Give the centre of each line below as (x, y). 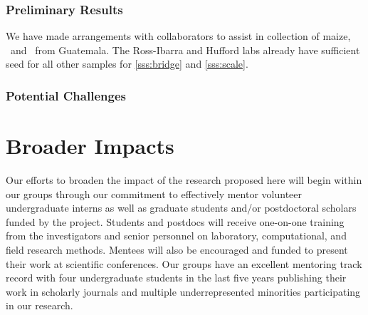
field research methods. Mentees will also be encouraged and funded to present (177, 249)
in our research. (40, 305)
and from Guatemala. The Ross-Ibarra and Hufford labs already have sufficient (185, 50)
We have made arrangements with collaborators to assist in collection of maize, (178, 36)
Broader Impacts (90, 146)
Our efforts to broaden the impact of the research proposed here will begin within (184, 179)
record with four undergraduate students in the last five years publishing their (176, 278)
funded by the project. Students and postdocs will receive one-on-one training (175, 221)
